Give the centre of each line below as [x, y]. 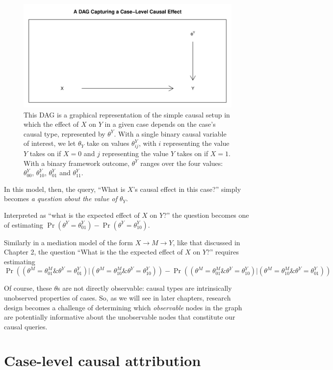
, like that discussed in [206, 242]
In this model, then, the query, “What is [65, 189]
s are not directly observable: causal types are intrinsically [145, 288]
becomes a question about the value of [61, 198]
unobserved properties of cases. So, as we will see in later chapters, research [117, 298]
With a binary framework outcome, [77, 163]
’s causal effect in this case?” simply [187, 189]
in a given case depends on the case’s [160, 124]
